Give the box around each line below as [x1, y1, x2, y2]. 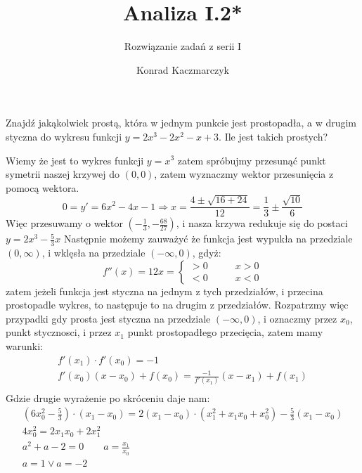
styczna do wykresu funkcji [6, 129, 122, 143]
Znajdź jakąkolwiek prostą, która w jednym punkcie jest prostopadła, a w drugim [6, 115, 357, 130]
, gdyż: [192, 245, 221, 259]
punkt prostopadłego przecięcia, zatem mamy [127, 325, 323, 339]
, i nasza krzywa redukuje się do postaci [176, 216, 348, 231]
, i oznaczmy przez [257, 311, 337, 325]
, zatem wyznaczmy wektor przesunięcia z [154, 167, 334, 181]
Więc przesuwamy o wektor [6, 216, 123, 231]
